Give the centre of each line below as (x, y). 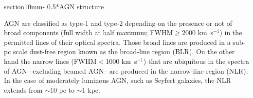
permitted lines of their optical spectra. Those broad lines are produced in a (117, 42)
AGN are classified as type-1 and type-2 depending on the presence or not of (118, 23)
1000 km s (121, 61)
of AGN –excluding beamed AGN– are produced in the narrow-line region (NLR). (126, 70)
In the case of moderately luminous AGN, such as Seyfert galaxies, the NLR (117, 80)
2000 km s (198, 32)
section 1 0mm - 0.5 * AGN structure (54, 6)
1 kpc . (91, 89)
